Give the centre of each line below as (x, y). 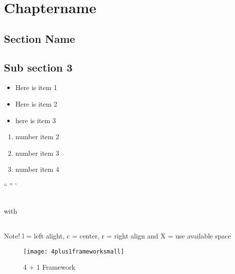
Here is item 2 (36, 103)
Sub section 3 (38, 67)
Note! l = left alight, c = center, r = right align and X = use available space (117, 236)
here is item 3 (36, 120)
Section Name (40, 38)
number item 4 (37, 169)
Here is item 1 (36, 87)
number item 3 (37, 153)
